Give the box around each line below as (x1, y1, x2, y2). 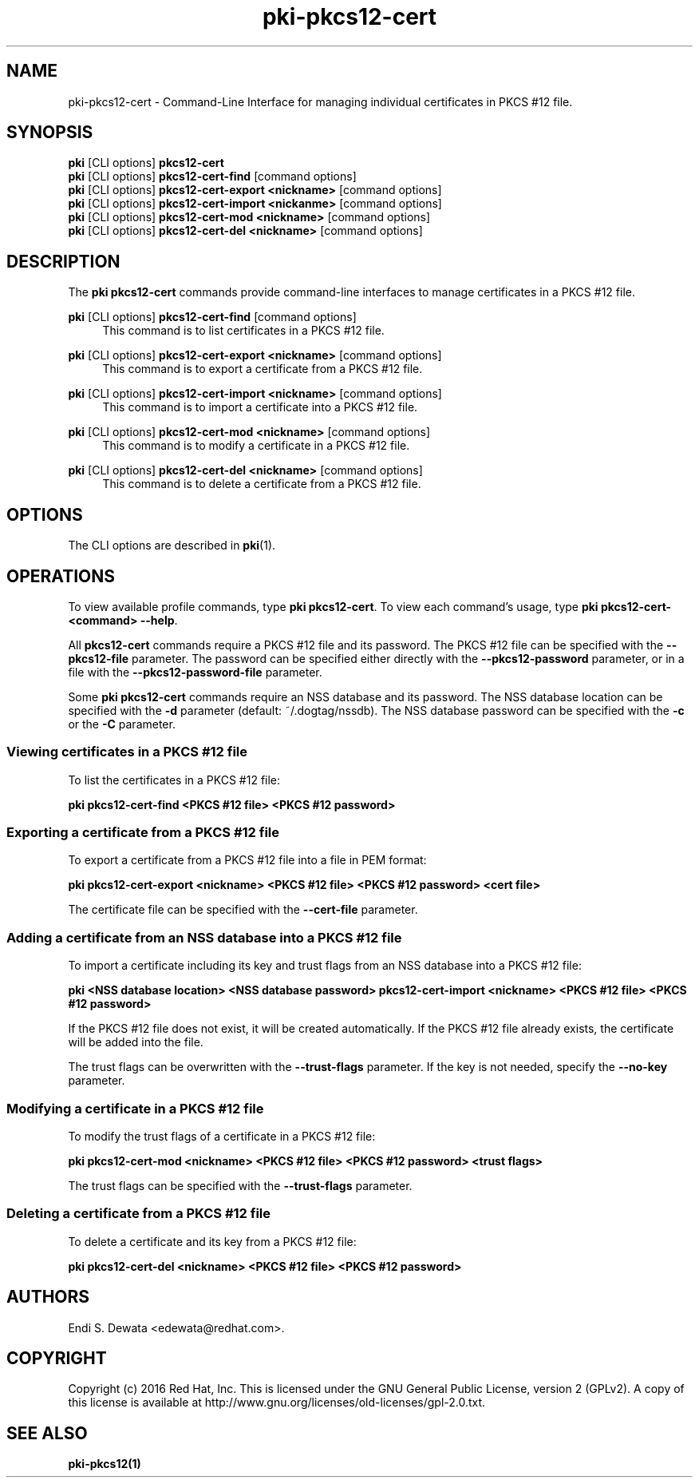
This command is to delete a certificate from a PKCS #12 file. (102, 477, 421, 491)
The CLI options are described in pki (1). (68, 538, 276, 553)
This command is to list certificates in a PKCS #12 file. (102, 323, 385, 338)
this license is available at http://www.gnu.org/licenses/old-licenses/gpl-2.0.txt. (68, 1395, 486, 1410)
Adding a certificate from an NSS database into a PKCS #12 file (6, 929, 402, 946)
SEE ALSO (6, 1422, 88, 1443)
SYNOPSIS (6, 122, 93, 143)
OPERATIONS (6, 565, 115, 586)
